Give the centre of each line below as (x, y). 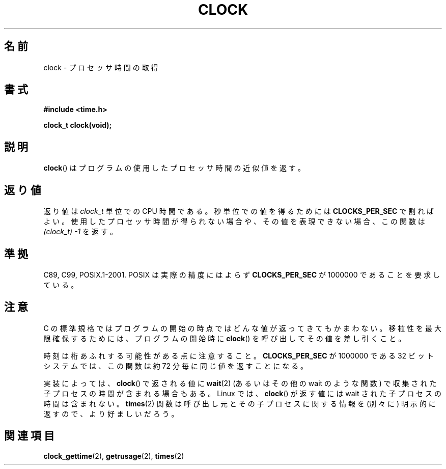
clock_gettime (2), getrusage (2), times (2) (114, 456)
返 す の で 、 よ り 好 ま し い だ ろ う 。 (111, 413)
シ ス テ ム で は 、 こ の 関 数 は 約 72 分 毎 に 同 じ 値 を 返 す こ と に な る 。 (176, 366)
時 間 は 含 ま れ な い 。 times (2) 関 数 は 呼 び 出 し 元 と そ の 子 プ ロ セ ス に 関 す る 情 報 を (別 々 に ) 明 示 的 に (240, 403)
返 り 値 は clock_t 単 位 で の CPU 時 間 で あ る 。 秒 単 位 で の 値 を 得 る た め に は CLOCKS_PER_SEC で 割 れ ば (239, 211)
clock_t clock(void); (78, 125)
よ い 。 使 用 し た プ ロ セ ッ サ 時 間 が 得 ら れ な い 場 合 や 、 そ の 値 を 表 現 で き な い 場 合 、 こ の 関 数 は (234, 222)
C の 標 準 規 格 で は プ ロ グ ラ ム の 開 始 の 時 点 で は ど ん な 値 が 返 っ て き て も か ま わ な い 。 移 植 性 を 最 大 (242, 328)
